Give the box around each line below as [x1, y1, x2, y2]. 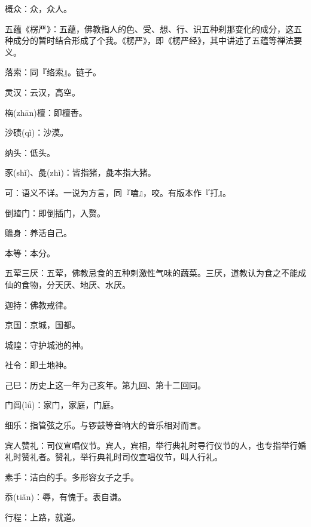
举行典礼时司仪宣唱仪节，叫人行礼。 [80, 451, 222, 463]
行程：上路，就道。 [5, 511, 80, 523]
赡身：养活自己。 [5, 226, 72, 239]
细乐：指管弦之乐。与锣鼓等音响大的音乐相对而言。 [5, 419, 206, 431]
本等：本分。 [5, 246, 55, 259]
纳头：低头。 [5, 146, 55, 158]
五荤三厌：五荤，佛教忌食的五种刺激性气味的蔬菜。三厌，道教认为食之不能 [5, 266, 298, 279]
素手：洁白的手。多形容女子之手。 [5, 470, 139, 483]
